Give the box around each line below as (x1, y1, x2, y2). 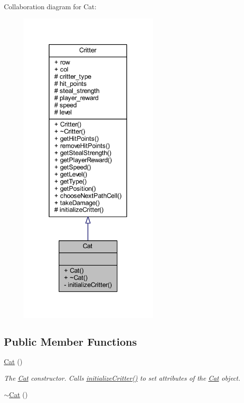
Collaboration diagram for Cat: (4, 1, 97, 11)
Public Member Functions (4, 334, 137, 349)
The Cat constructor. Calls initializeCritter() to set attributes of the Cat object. (4, 373, 241, 383)
